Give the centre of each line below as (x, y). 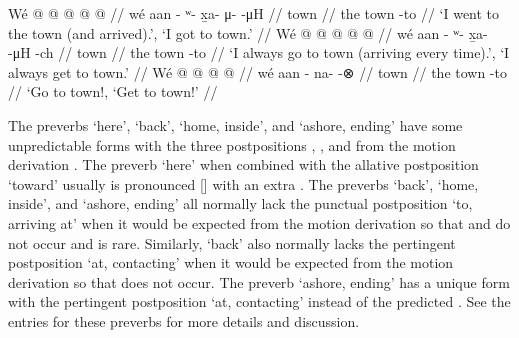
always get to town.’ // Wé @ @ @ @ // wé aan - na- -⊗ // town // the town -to (257, 71)
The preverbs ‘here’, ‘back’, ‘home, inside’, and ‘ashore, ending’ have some (235, 124)
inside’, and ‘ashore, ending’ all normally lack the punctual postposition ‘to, (240, 203)
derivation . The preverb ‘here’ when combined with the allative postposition (243, 164)
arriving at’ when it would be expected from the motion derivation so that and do (259, 222)
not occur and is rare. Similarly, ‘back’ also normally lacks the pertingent (232, 242)
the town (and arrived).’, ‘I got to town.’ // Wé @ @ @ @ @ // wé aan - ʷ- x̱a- (248, 32)
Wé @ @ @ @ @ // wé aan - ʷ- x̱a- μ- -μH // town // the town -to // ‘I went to (254, 13)
